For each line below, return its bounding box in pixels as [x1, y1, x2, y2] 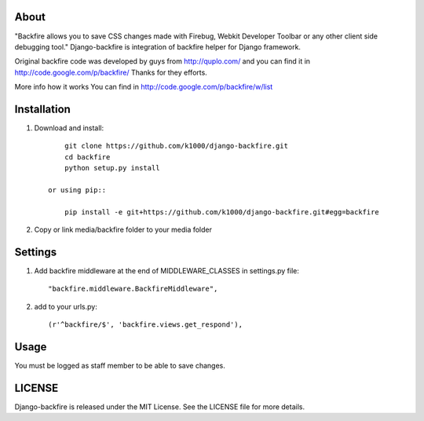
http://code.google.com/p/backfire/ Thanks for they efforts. [14, 68, 207, 77]
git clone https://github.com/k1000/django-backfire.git [64, 141, 288, 151]
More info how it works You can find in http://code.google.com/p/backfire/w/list [14, 82, 273, 92]
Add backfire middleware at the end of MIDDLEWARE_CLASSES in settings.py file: [34, 266, 300, 276]
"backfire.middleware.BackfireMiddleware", [48, 284, 218, 294]
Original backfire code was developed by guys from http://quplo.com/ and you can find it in [14, 57, 310, 66]
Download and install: [34, 123, 104, 133]
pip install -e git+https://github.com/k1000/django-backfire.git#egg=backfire [64, 207, 380, 216]
